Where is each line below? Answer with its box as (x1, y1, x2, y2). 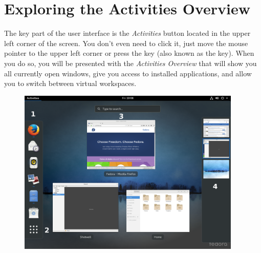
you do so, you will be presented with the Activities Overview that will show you (4, 57, 257, 68)
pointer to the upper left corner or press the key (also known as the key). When (4, 48, 254, 58)
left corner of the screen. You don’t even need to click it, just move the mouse (4, 37, 248, 48)
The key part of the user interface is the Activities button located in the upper (4, 28, 251, 38)
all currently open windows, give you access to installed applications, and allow (4, 68, 252, 78)
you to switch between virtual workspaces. (4, 78, 137, 89)
